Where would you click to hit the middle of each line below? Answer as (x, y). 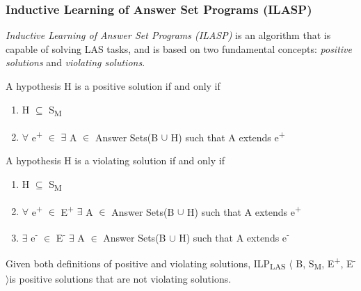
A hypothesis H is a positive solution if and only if (113, 86)
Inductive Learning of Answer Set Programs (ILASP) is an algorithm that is (168, 35)
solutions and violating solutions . (75, 62)
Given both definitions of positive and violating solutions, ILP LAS (146, 264)
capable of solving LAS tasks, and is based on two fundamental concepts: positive (179, 48)
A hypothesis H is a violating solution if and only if (115, 160)
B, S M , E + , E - (326, 263)
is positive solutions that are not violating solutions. (120, 278)
